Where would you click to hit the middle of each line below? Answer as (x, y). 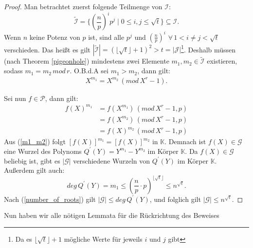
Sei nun (15, 98)
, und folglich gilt (175, 199)
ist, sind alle (106, 37)
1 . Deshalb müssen (208, 49)
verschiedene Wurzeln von (112, 160)
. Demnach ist (185, 141)
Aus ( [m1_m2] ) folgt (35, 141)
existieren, (222, 61)
